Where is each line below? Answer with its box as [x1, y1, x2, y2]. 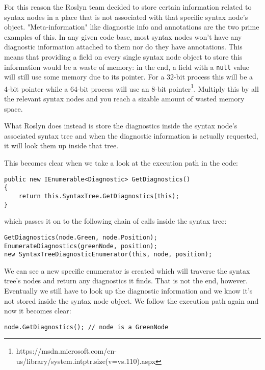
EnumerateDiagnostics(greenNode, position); [4, 242, 157, 250]
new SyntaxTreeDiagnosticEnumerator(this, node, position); [4, 251, 213, 258]
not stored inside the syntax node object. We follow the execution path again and [4, 295, 259, 306]
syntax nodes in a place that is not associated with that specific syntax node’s [4, 11, 248, 22]
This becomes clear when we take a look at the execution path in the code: [4, 157, 238, 168]
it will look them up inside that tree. [4, 140, 119, 151]
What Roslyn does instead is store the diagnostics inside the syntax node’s [4, 120, 237, 131]
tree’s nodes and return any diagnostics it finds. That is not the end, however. [4, 275, 248, 286]
